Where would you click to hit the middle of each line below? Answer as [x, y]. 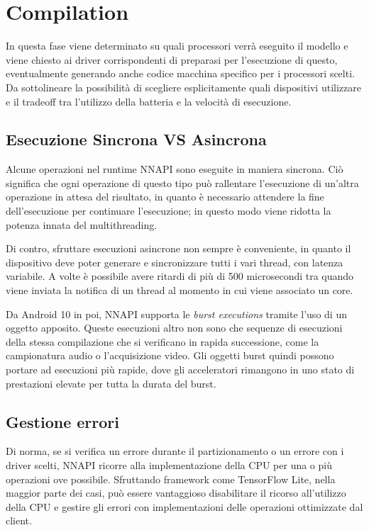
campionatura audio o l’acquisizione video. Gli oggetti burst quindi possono [170, 355]
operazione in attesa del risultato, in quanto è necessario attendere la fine [165, 197]
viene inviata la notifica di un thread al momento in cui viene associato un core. [180, 290]
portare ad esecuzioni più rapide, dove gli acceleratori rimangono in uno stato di [180, 370]
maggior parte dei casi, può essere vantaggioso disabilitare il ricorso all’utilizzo [176, 493]
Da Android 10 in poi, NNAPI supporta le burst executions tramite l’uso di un [176, 314]
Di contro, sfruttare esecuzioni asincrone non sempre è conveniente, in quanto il [178, 248]
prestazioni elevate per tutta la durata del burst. [111, 383]
